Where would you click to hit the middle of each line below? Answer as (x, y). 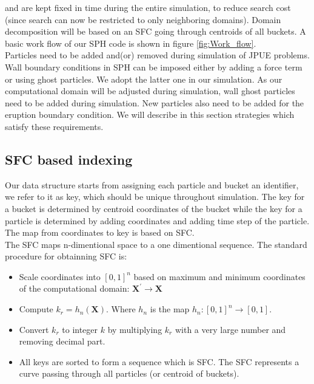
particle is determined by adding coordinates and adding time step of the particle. (157, 220)
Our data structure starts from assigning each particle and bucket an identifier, (152, 184)
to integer (80, 329)
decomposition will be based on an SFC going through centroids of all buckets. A (155, 31)
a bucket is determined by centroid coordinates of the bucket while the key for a (154, 208)
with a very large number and (230, 329)
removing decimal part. (62, 341)
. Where (121, 309)
